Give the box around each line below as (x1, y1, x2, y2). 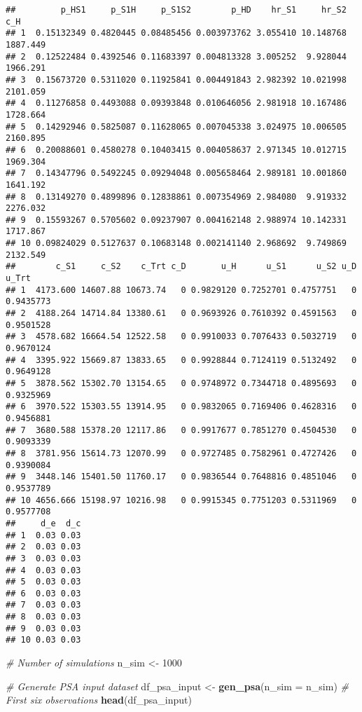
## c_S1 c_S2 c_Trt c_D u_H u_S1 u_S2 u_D (6, 261, 357, 272)
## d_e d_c (6, 518, 81, 528)
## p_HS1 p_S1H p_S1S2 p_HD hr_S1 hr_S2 (6, 5, 347, 15)
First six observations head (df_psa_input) (6, 692, 192, 707)
